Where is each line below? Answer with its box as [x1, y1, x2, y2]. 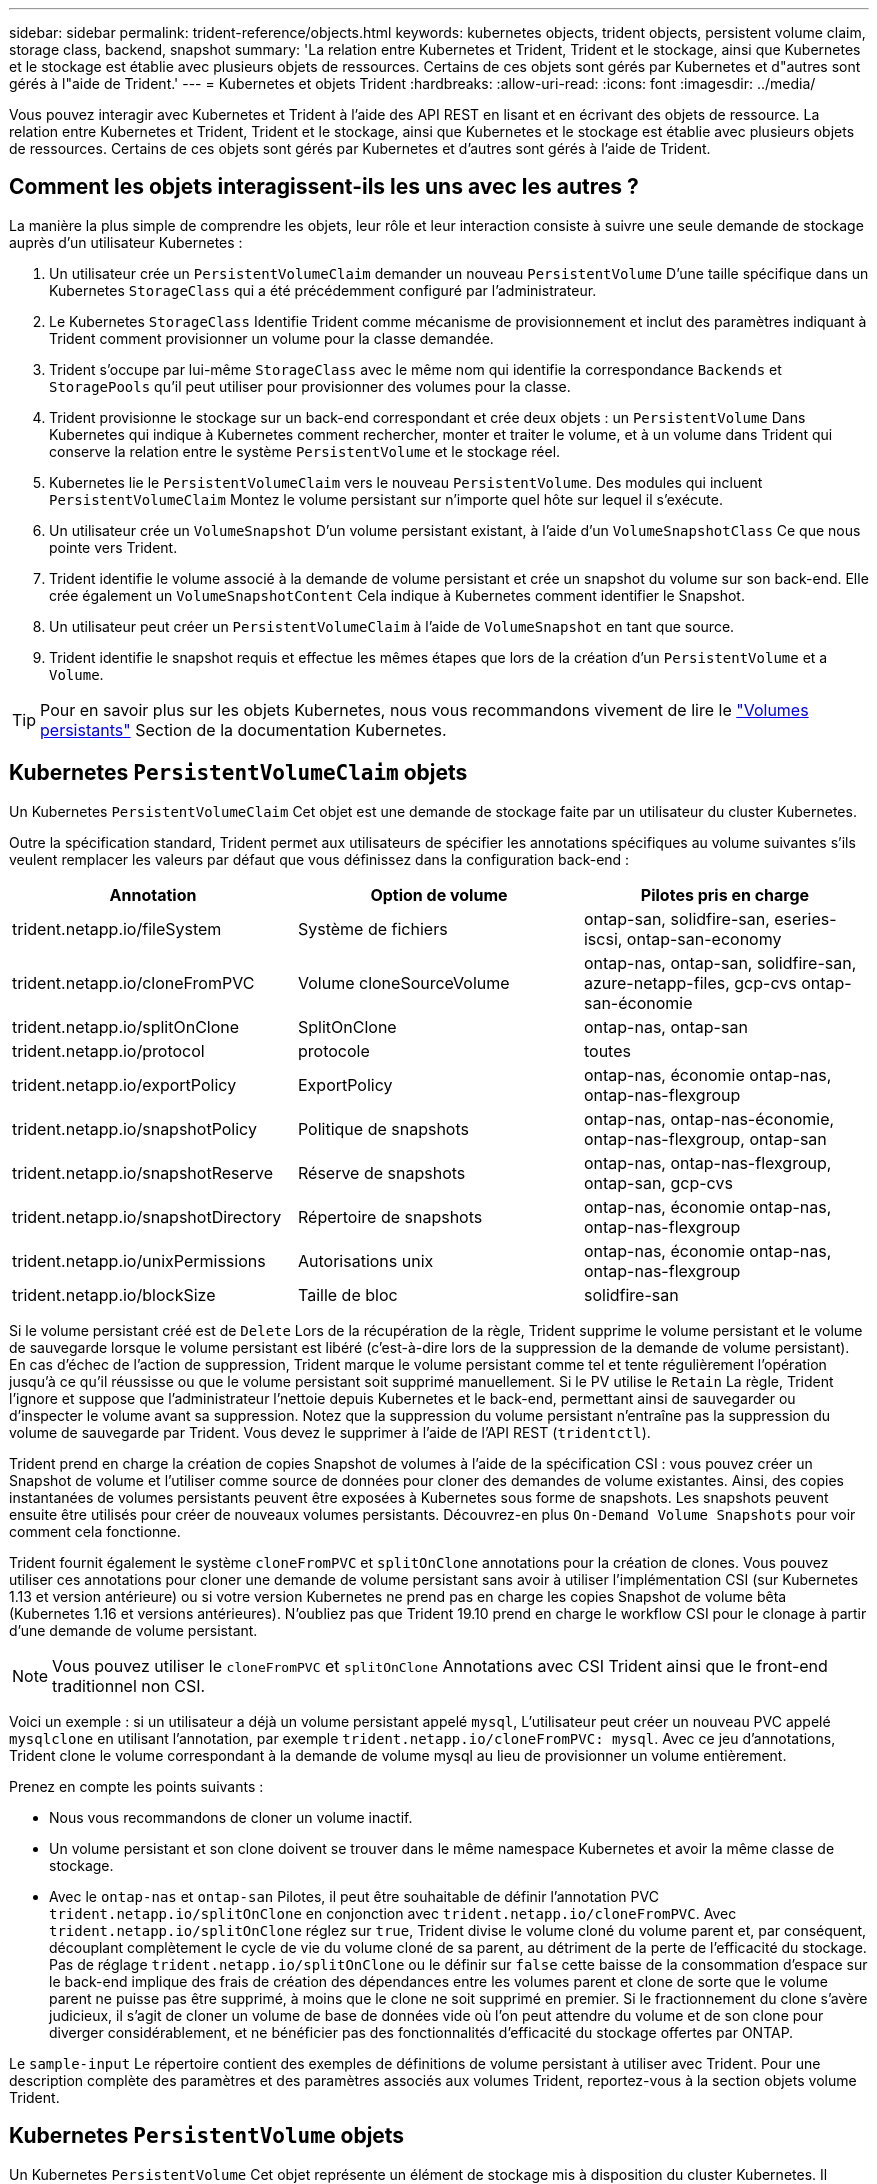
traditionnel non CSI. [52, 1675, 206, 1696]
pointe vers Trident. [49, 538, 178, 556]
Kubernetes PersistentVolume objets [9, 2123, 405, 2149]
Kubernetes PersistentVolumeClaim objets [9, 760, 468, 786]
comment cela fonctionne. [9, 1522, 181, 1540]
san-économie [583, 992, 693, 1013]
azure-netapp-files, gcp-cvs [583, 972, 797, 993]
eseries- [774, 908, 837, 929]
